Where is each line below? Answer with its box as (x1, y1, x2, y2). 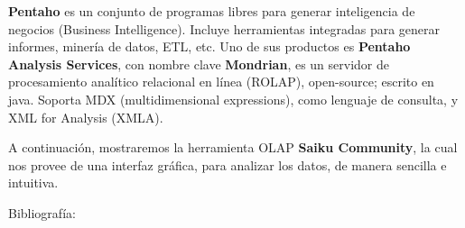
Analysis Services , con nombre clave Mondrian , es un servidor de (8, 54, 390, 73)
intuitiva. (8, 173, 59, 192)
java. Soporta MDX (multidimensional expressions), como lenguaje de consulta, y (8, 89, 459, 108)
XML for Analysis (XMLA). (8, 107, 163, 126)
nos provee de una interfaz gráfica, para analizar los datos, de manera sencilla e (8, 155, 447, 174)
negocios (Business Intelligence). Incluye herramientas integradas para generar (8, 19, 441, 38)
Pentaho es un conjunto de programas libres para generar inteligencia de (8, 2, 415, 20)
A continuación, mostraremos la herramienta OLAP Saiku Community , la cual (8, 138, 458, 157)
